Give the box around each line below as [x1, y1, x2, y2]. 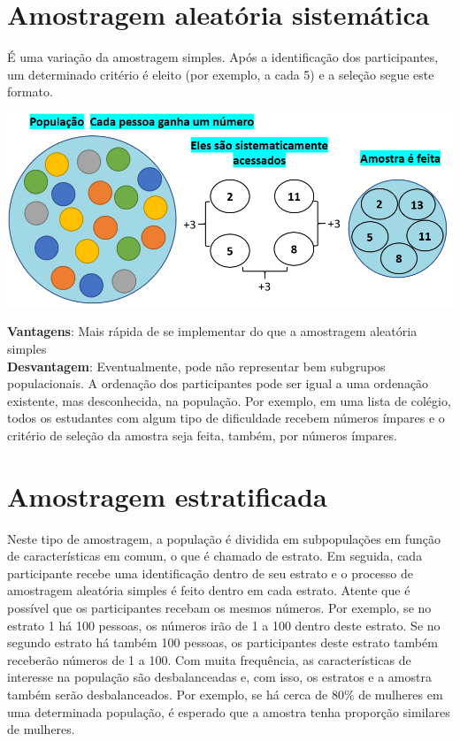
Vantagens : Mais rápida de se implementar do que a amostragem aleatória [7, 322, 418, 340]
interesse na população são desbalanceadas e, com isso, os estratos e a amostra [7, 668, 432, 686]
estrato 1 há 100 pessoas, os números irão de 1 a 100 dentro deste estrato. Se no [7, 615, 441, 634]
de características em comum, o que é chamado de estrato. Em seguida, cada [7, 546, 423, 565]
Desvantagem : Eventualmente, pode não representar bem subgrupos [7, 356, 386, 375]
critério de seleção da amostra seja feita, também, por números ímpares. [7, 425, 397, 444]
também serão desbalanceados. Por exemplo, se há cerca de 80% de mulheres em [7, 684, 443, 703]
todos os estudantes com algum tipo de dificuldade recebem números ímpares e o [7, 409, 445, 427]
